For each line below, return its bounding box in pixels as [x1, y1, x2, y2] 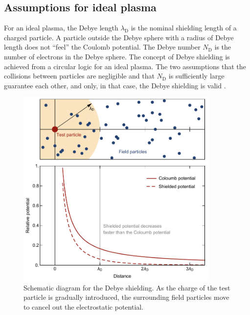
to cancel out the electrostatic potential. [23, 302, 144, 312]
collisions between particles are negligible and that [4, 71, 155, 81]
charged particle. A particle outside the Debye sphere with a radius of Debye [4, 32, 234, 42]
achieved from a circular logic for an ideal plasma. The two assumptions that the [4, 61, 246, 71]
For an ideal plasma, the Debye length [4, 23, 118, 33]
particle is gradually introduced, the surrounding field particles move [23, 292, 229, 302]
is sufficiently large [168, 71, 225, 81]
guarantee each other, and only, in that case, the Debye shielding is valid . [4, 80, 226, 90]
